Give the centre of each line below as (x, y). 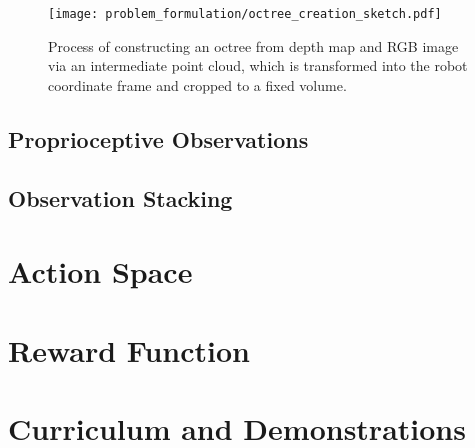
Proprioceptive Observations (158, 138)
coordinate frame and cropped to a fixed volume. (197, 84)
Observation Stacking (120, 197)
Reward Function (129, 349)
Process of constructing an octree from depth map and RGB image (253, 45)
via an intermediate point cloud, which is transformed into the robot (258, 65)
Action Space (100, 271)
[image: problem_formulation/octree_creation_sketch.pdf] (245, 14)
